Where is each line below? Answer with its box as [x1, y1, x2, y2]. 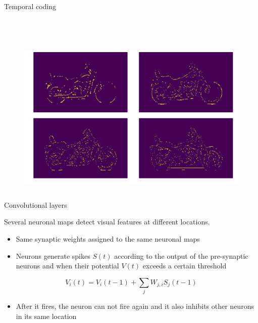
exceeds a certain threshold [142, 260, 227, 271]
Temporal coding [4, 1, 57, 11]
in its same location [16, 310, 77, 321]
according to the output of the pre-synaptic [114, 250, 248, 261]
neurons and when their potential [16, 260, 119, 271]
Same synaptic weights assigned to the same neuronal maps [16, 233, 200, 244]
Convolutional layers [4, 199, 67, 210]
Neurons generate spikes [16, 250, 90, 261]
